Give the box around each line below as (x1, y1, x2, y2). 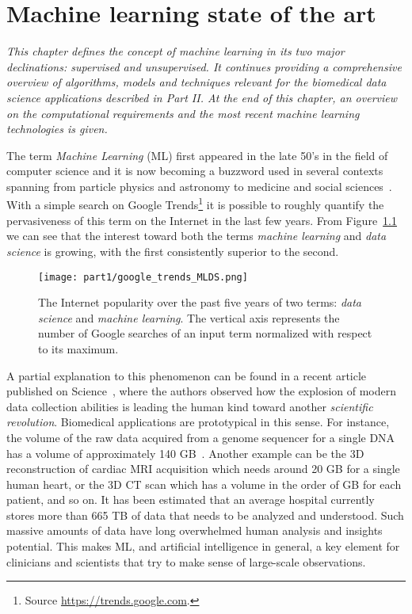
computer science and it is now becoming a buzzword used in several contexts (6, 162, 383, 179)
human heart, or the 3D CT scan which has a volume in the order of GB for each (6, 475, 402, 492)
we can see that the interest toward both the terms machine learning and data (6, 227, 387, 244)
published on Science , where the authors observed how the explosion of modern (6, 383, 397, 399)
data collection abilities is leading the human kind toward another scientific (6, 398, 373, 414)
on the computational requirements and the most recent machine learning (6, 105, 360, 121)
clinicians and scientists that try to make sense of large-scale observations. (6, 553, 366, 570)
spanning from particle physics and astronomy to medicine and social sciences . (6, 177, 392, 194)
